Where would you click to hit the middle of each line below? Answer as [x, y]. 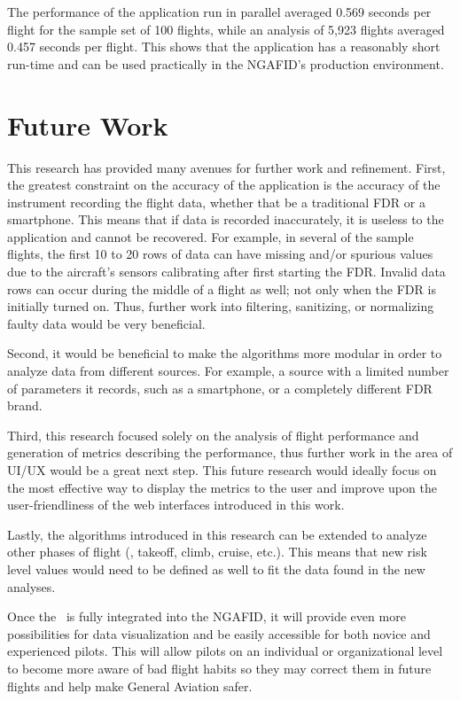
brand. [25, 405]
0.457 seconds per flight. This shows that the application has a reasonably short [224, 47]
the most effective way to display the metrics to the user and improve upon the [222, 487]
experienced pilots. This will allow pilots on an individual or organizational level [225, 651]
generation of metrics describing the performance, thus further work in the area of [230, 452]
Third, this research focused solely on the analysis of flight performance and [213, 435]
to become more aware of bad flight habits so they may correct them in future [219, 668]
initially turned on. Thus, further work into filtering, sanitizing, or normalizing [221, 306]
